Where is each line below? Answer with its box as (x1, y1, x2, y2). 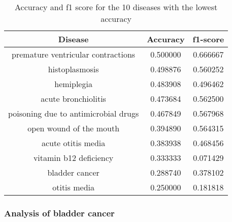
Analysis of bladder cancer (4, 206, 115, 219)
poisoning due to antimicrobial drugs (8, 107, 139, 119)
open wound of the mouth (27, 122, 120, 134)
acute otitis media (41, 137, 106, 149)
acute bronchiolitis (41, 93, 106, 104)
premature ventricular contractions (12, 48, 136, 60)
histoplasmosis (48, 63, 99, 75)
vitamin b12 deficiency (33, 152, 114, 163)
